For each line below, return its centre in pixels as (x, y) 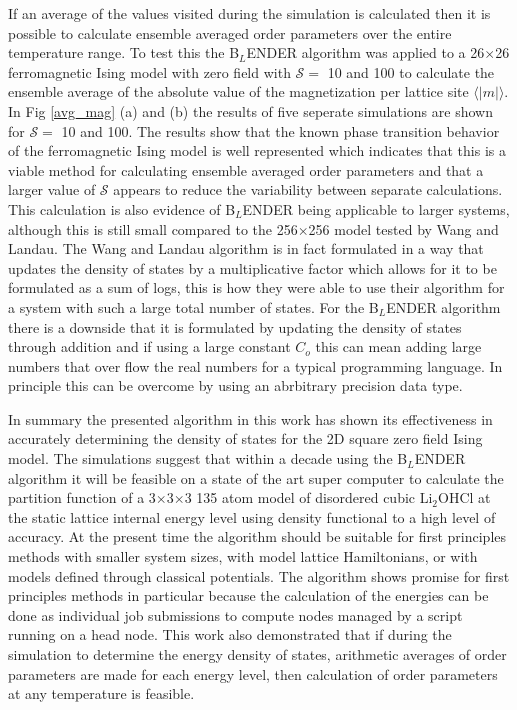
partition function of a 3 (82, 497)
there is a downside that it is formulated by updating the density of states (235, 326)
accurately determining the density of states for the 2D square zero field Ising (245, 438)
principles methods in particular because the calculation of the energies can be (248, 595)
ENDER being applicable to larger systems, (376, 208)
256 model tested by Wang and (403, 228)
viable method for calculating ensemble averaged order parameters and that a (246, 169)
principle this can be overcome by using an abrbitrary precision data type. (235, 385)
